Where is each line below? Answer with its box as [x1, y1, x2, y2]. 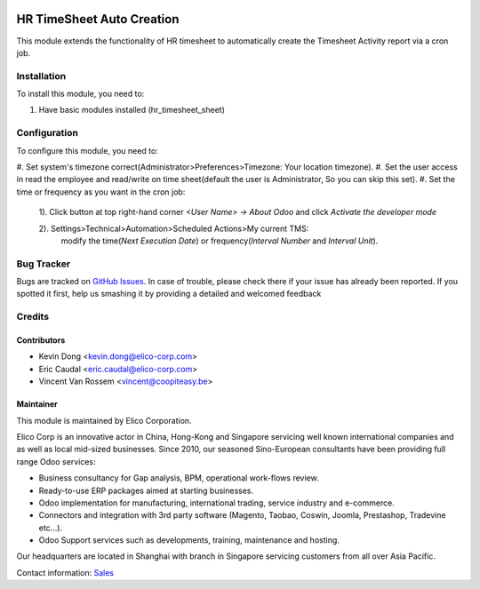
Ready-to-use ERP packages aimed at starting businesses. [38, 485, 254, 496]
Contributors [16, 335, 66, 346]
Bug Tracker [16, 258, 71, 270]
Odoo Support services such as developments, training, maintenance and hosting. [38, 535, 340, 545]
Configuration [16, 127, 79, 139]
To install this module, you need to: [16, 89, 145, 99]
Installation [16, 69, 67, 82]
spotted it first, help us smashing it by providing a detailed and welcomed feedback [16, 289, 322, 299]
